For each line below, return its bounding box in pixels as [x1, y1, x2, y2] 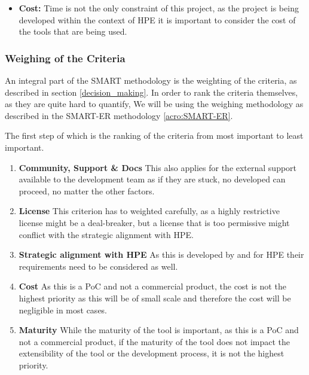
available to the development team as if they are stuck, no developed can [19, 173, 286, 185]
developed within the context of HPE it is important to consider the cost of [19, 13, 296, 26]
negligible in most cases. [19, 303, 108, 316]
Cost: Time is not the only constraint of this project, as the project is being [19, 2, 299, 14]
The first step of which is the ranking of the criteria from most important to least [5, 129, 304, 142]
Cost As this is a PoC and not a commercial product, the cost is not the [19, 280, 286, 292]
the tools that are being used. [19, 25, 127, 38]
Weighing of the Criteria [5, 50, 126, 65]
